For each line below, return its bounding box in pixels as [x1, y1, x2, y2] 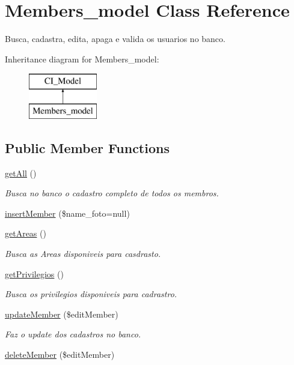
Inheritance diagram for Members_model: [5, 52, 159, 65]
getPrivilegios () [5, 267, 64, 280]
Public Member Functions [5, 138, 170, 157]
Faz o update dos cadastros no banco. [5, 328, 141, 340]
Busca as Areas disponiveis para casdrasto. [5, 247, 161, 260]
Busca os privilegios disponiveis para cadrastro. [5, 288, 177, 300]
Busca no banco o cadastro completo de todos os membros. [5, 187, 219, 199]
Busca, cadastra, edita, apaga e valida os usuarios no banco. [5, 32, 225, 45]
